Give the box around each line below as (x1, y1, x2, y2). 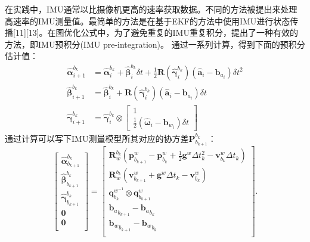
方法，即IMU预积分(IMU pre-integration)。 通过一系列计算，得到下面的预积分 (5, 38, 305, 50)
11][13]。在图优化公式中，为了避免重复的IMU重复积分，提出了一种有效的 (15, 26, 298, 39)
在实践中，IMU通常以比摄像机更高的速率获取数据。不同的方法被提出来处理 (5, 3, 297, 15)
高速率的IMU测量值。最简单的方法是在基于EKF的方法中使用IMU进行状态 (5, 14, 290, 27)
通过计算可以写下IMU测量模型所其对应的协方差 (5, 132, 189, 144)
